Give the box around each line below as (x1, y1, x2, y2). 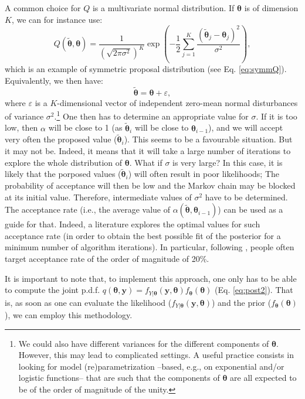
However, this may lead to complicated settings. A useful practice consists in (18, 349, 294, 361)
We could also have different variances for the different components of (18, 337, 269, 349)
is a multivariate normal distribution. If (92, 2, 235, 13)
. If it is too (256, 110, 297, 122)
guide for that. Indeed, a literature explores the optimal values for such (5, 218, 260, 230)
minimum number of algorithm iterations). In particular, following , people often (5, 241, 294, 253)
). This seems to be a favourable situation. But (124, 133, 293, 145)
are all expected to (230, 371, 297, 384)
